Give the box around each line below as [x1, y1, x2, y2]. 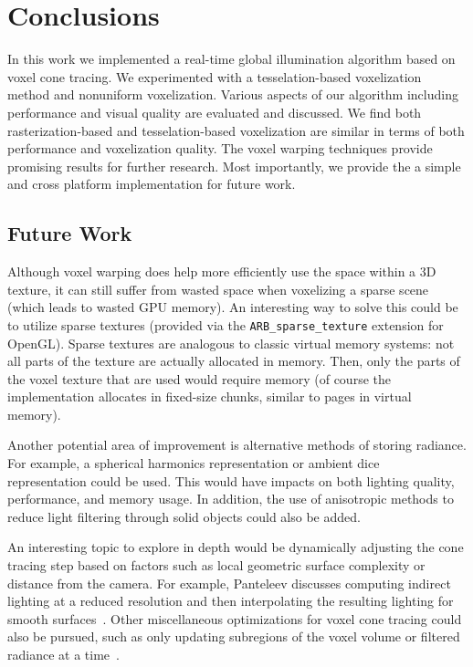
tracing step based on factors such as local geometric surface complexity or [7, 556, 426, 575]
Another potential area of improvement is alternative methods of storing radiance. [7, 435, 467, 454]
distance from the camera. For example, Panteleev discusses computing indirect [7, 573, 451, 592]
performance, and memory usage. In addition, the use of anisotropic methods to [7, 489, 454, 508]
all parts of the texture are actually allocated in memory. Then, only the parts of [7, 351, 460, 370]
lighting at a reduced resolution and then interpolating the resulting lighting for [7, 591, 454, 610]
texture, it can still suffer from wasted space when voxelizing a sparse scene [7, 279, 429, 298]
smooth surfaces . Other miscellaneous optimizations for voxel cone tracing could [7, 609, 462, 628]
